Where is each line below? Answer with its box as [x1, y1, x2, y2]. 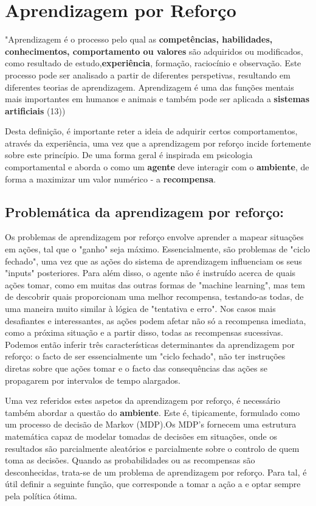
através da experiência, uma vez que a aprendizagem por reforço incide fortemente [5, 136, 311, 149]
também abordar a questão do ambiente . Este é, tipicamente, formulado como [5, 406, 300, 418]
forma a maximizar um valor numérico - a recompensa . [5, 172, 216, 185]
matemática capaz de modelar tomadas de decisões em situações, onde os [5, 429, 278, 442]
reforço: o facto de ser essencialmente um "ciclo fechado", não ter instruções [5, 350, 286, 362]
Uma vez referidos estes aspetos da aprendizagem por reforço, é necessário [5, 394, 281, 407]
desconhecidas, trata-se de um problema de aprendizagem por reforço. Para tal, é [5, 465, 307, 478]
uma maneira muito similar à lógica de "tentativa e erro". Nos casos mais [5, 302, 276, 315]
